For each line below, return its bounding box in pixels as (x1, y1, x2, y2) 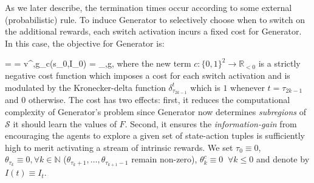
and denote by (256, 153, 310, 165)
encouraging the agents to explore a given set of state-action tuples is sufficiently (5, 129, 305, 142)
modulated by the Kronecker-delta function (5, 81, 166, 93)
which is (190, 81, 220, 93)
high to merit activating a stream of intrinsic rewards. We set (5, 141, 233, 153)
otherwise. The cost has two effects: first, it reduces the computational (28, 93, 290, 106)
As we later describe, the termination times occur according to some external (5, 1, 292, 13)
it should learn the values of (13, 117, 117, 130)
